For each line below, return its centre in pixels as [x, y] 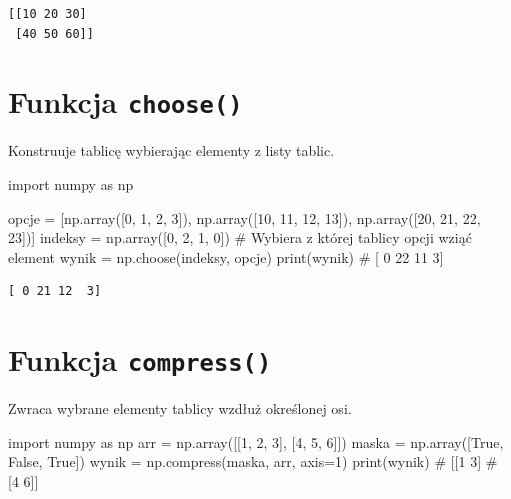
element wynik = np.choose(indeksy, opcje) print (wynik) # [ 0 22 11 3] [226, 256]
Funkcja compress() [140, 359]
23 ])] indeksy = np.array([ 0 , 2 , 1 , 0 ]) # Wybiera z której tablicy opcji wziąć [240, 237]
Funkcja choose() [125, 101]
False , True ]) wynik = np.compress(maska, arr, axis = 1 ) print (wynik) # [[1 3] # [253, 461]
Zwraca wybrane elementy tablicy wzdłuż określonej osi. [180, 408]
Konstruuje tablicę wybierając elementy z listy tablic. [171, 150]
